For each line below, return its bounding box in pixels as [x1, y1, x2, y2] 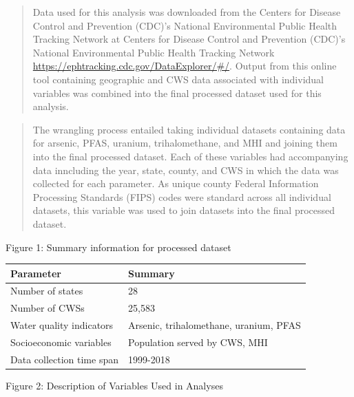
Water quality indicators [10, 318, 114, 332]
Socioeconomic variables [10, 334, 112, 349]
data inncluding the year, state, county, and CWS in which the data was [32, 162, 339, 177]
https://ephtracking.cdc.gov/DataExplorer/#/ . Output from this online [32, 58, 337, 73]
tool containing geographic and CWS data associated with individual [32, 72, 324, 86]
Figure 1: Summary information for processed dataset [6, 239, 231, 254]
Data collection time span [10, 352, 118, 366]
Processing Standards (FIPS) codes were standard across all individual [32, 189, 331, 204]
